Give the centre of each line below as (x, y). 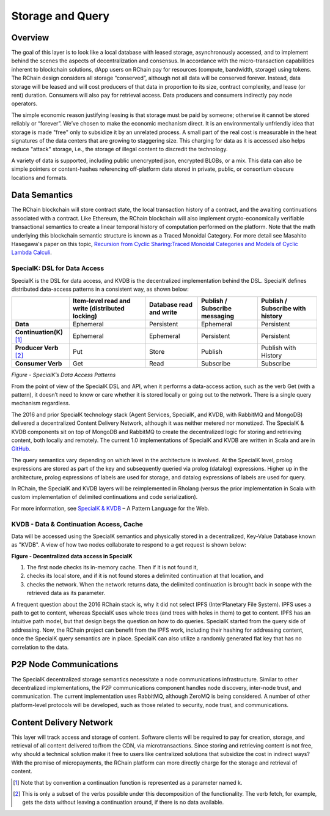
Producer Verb (37, 348)
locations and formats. (40, 178)
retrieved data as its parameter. (66, 593)
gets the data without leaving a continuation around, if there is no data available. (123, 803)
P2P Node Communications (65, 664)
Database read (170, 305)
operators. (24, 103)
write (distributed (98, 309)
